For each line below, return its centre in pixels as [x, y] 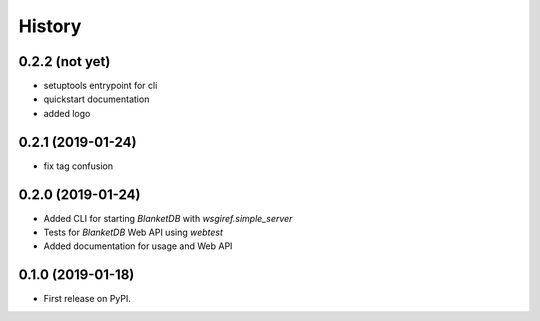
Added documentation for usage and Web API [138, 246]
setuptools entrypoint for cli [100, 86]
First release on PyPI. [87, 299]
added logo [67, 113]
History [50, 26]
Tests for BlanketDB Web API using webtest [133, 232]
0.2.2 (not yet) [64, 61]
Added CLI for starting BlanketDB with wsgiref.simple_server [168, 218]
